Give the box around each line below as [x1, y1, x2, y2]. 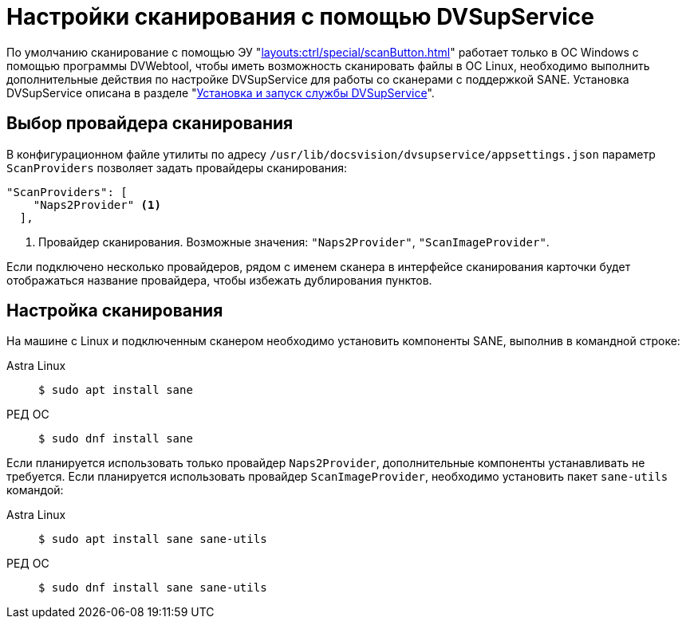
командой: [6, 483, 64, 497]
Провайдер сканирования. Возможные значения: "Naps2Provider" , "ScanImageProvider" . [38, 234, 550, 249]
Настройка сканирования [6, 301, 223, 321]
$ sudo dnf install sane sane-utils [38, 581, 267, 595]
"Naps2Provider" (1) [33, 198, 161, 211]
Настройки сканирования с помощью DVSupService [6, 3, 594, 30]
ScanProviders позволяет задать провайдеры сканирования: [6, 160, 348, 175]
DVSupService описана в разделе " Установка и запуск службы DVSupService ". [6, 85, 435, 100]
